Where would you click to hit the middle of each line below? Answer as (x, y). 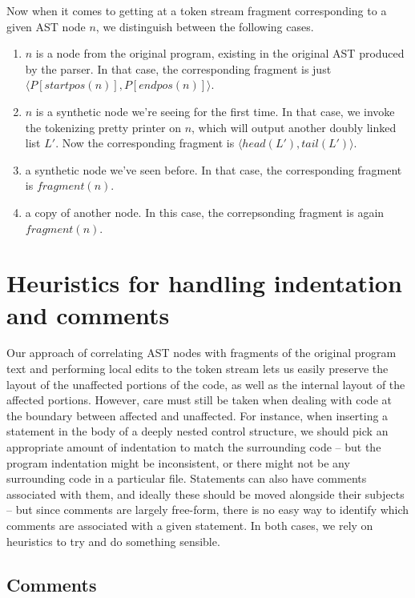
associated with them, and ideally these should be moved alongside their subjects (205, 494)
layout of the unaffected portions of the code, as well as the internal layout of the (206, 384)
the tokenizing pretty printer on (103, 127)
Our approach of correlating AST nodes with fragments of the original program (201, 353)
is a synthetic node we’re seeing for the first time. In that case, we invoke (215, 111)
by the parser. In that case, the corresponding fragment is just (178, 68)
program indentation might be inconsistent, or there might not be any (178, 462)
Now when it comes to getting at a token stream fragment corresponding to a (197, 10)
